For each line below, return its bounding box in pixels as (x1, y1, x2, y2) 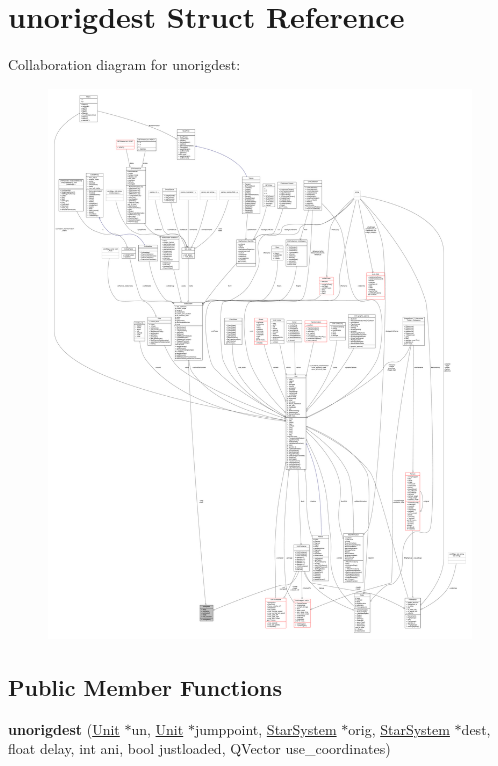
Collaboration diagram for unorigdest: (8, 54, 241, 75)
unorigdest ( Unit (8, 718, 120, 739)
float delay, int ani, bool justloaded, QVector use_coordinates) (8, 738, 391, 759)
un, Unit (131, 718, 184, 739)
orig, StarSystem (348, 718, 450, 739)
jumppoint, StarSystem (194, 718, 337, 739)
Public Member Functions (8, 671, 282, 702)
